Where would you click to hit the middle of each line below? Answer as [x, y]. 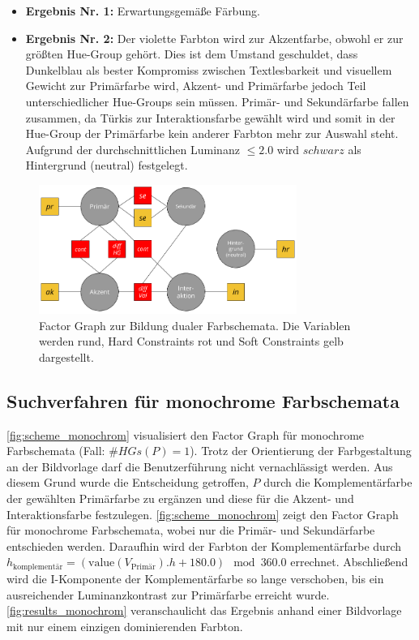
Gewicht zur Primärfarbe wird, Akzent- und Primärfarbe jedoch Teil [196, 86]
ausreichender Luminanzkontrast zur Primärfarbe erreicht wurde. [168, 594]
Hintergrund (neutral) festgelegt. [107, 165]
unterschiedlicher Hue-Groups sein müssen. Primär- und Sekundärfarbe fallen [217, 101]
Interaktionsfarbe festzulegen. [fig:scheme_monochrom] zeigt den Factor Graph [203, 514]
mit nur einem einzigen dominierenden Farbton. [125, 626]
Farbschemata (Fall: [56, 451]
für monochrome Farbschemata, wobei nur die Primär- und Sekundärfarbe [191, 530]
